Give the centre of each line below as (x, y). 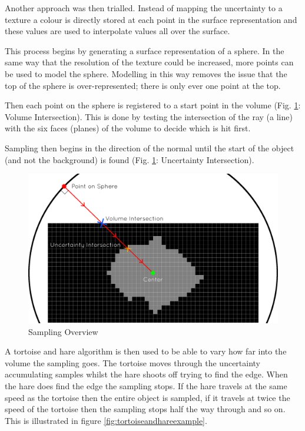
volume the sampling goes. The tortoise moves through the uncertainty (133, 362)
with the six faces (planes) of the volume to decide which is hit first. (128, 128)
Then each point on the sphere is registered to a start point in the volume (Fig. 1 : (153, 105)
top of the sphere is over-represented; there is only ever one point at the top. (143, 85)
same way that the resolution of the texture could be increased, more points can (149, 62)
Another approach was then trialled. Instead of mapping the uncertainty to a (144, 8)
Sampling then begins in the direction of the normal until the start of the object (150, 147)
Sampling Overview (63, 331)
